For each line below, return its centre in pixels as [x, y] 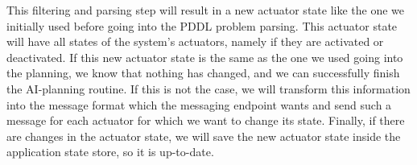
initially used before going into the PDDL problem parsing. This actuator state [202, 25]
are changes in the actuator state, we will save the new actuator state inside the [204, 136]
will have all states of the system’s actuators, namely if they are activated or [195, 41]
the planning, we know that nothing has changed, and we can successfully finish [203, 73]
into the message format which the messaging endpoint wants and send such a [199, 104]
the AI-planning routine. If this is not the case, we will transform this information [208, 88]
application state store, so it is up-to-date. [110, 152]
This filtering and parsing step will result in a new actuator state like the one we [206, 10]
